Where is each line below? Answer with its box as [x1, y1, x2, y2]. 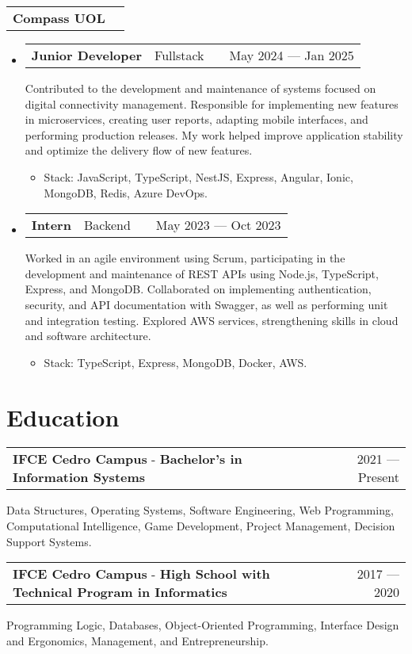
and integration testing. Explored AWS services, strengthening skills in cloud [25, 312, 399, 328]
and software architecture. [25, 327, 151, 344]
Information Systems [13, 468, 146, 487]
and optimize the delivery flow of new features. [25, 142, 253, 159]
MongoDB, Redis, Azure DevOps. [44, 184, 208, 201]
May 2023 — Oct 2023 [155, 216, 281, 235]
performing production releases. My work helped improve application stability [25, 126, 403, 143]
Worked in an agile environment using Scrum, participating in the [25, 250, 345, 266]
